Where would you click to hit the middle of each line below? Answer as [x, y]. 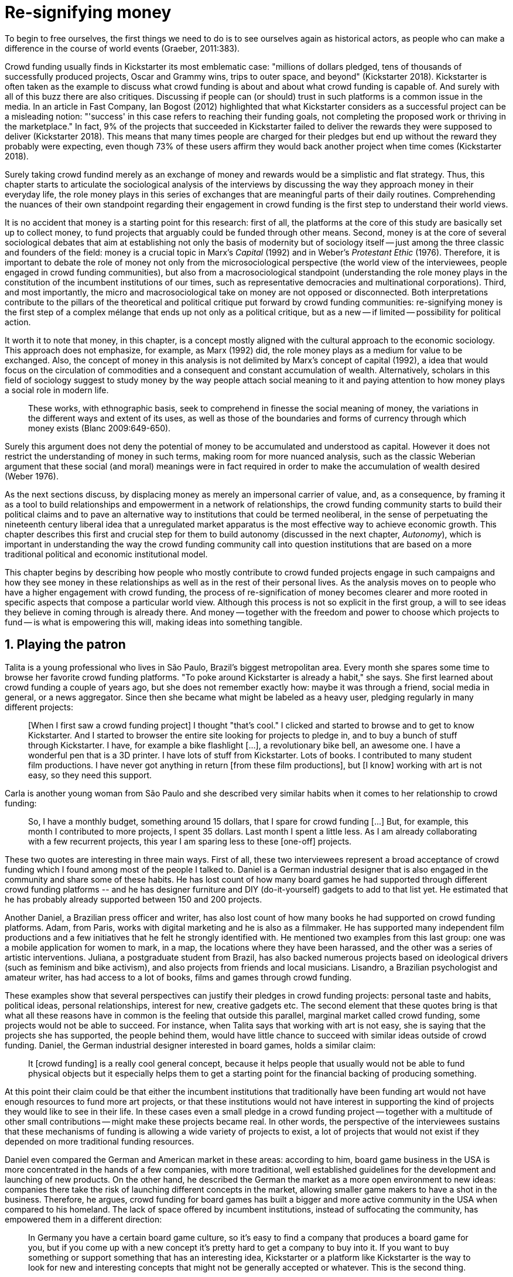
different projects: [39, 707]
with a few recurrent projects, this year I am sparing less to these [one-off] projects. [190, 841]
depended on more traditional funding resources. [100, 1141]
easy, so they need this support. [90, 775]
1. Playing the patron [65, 645]
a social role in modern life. [57, 390]
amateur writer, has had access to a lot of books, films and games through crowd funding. [178, 977]
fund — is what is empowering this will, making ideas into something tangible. [154, 622]
